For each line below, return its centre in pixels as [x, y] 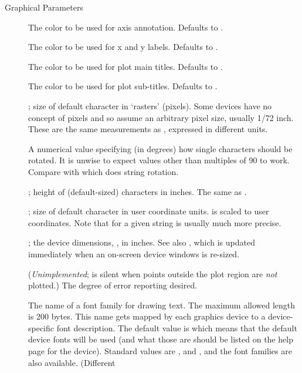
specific [41, 327]
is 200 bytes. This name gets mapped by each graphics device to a [147, 316]
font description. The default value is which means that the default [177, 327]
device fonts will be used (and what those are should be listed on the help [161, 339]
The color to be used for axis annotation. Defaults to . [126, 27]
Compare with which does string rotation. [104, 171]
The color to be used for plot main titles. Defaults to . [125, 66]
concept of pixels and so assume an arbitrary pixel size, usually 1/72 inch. [161, 117]
